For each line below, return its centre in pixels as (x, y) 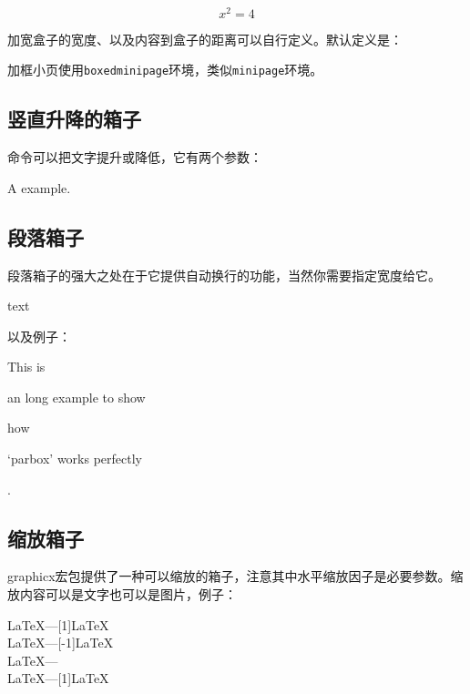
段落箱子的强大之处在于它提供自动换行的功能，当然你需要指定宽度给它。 (224, 275)
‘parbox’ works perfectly (75, 459)
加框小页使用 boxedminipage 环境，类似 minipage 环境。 (165, 70)
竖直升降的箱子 (74, 119)
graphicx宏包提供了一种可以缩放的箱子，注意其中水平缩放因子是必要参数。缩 (235, 576)
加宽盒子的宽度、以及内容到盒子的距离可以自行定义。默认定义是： (205, 39)
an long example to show (77, 397)
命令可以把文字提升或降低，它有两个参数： (135, 157)
